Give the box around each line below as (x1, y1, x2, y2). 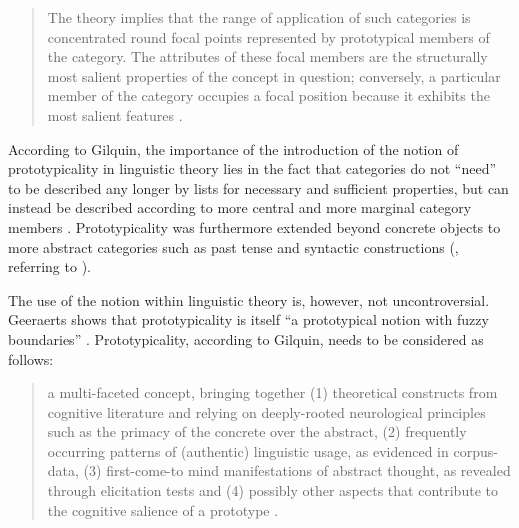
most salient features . (47, 104, 183, 125)
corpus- (453, 440, 498, 461)
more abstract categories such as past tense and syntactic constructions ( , (8, 236, 459, 257)
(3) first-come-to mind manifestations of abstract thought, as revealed (83, 460, 511, 481)
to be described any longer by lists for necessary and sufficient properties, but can (8, 177, 509, 198)
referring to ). (8, 256, 91, 277)
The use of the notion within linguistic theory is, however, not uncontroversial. (8, 289, 490, 310)
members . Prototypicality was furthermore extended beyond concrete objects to (8, 216, 501, 237)
